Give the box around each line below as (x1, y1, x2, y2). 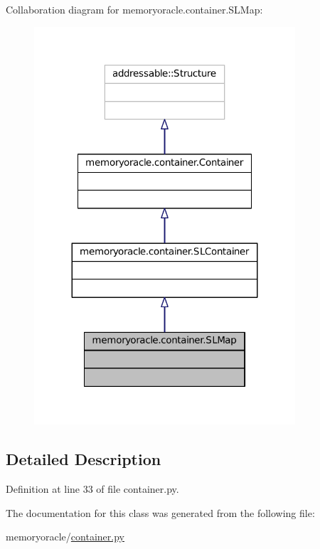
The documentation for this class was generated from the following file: (6, 505, 315, 520)
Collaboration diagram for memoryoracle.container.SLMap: (6, 2, 263, 16)
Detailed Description (6, 448, 161, 470)
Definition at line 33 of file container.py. (6, 481, 179, 496)
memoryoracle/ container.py (6, 529, 124, 544)
